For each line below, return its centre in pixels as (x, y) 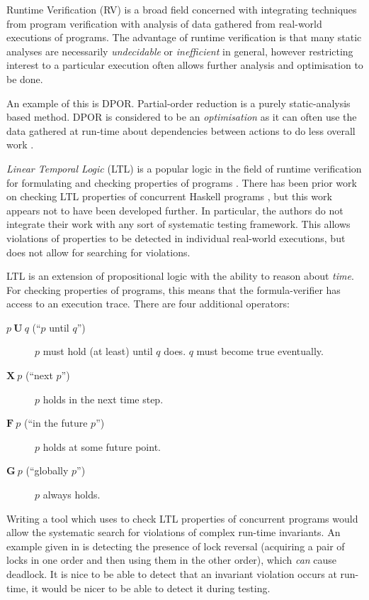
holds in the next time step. (103, 399)
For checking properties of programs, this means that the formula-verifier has (174, 289)
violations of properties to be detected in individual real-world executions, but (176, 238)
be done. (25, 78)
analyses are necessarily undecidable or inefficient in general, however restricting (180, 51)
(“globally (47, 470)
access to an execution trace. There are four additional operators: (148, 304)
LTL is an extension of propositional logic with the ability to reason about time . (180, 276)
